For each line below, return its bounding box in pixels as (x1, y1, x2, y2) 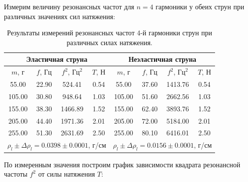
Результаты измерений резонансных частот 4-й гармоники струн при (7, 27, 212, 38)
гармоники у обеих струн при (155, 1, 245, 11)
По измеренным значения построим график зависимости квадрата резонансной (4, 159, 241, 169)
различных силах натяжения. (66, 37, 153, 47)
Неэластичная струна (128, 54, 196, 64)
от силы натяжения (38, 169, 95, 179)
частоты (4, 169, 28, 179)
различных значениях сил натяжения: (4, 11, 115, 21)
